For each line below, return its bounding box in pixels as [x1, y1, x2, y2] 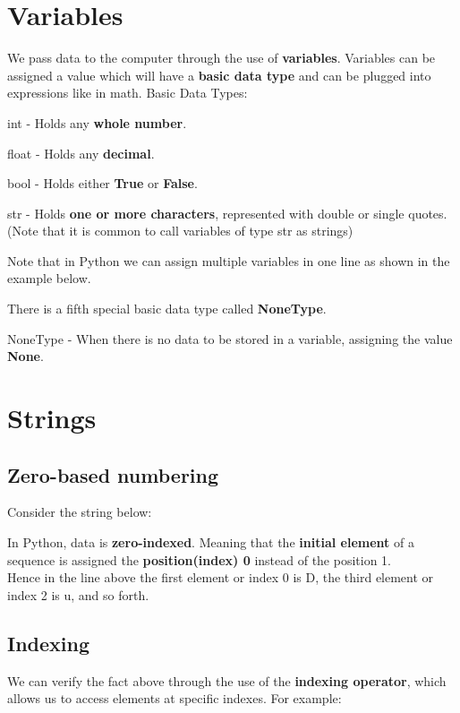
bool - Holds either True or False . [7, 174, 198, 193]
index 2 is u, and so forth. [7, 585, 149, 604]
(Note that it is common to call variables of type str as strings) [7, 221, 354, 240]
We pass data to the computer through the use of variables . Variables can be [7, 48, 436, 67]
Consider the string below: [7, 503, 152, 521]
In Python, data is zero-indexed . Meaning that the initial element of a [7, 533, 414, 552]
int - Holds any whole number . [7, 113, 187, 132]
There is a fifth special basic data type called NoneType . [7, 299, 327, 318]
